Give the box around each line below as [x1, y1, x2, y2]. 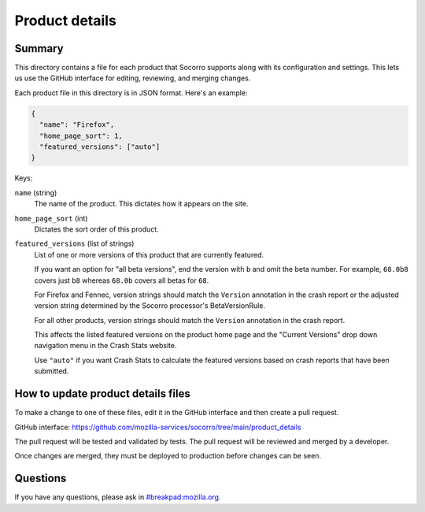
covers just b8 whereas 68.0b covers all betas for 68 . [34, 276, 209, 285]
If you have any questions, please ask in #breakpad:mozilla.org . [14, 492, 221, 502]
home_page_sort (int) [14, 213, 88, 223]
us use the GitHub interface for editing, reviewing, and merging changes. [14, 73, 251, 83]
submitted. [34, 366, 69, 376]
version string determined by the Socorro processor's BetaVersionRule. [34, 301, 266, 310]
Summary [14, 42, 64, 55]
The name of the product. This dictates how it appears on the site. [34, 199, 249, 209]
